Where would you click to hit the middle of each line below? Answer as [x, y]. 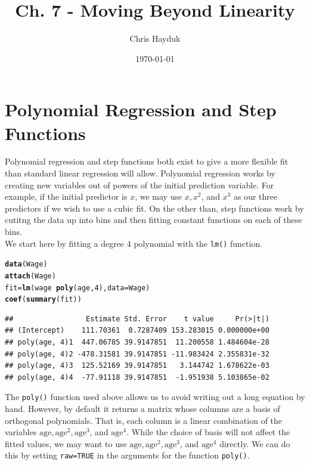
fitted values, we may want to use [66, 443]
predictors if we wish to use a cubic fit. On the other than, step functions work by [154, 208]
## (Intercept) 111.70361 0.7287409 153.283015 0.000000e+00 [137, 331]
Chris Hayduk [155, 38]
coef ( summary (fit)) [43, 300]
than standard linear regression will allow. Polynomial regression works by [140, 173]
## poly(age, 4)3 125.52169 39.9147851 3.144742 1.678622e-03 [137, 366]
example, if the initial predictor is [66, 196]
